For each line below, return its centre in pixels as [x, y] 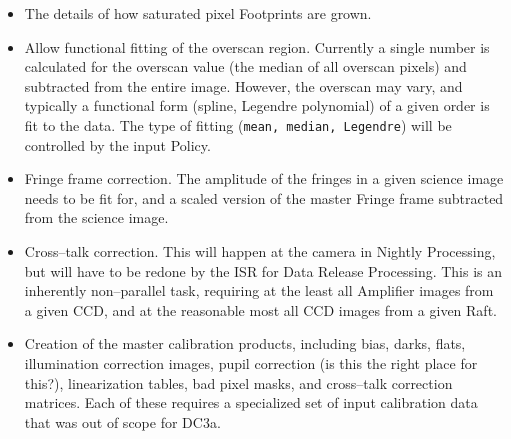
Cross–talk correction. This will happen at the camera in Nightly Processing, [260, 251]
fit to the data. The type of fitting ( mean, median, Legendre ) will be [238, 124]
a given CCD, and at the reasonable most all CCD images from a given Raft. [260, 309]
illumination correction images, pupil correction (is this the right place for [251, 362]
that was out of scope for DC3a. [122, 421]
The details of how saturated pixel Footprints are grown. [198, 13]
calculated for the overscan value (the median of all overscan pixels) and [245, 66]
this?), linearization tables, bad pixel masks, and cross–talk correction [238, 382]
